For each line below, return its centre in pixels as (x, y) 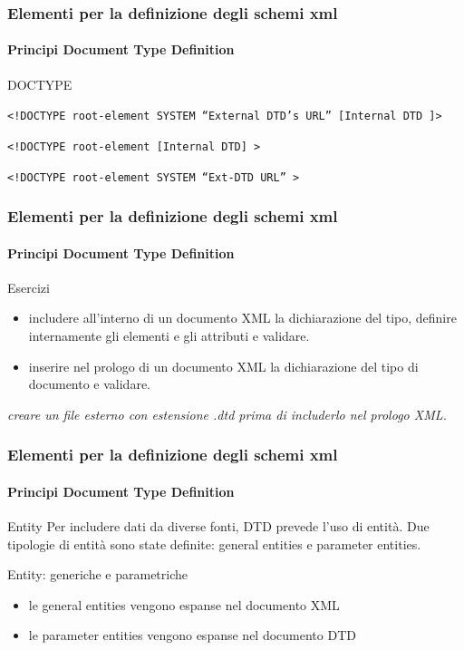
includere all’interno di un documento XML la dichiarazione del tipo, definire (242, 318)
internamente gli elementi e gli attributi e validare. (169, 336)
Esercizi (29, 287)
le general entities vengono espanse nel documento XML (184, 604)
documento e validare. (90, 384)
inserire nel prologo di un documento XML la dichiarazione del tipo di (223, 366)
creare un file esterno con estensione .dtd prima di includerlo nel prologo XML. (227, 414)
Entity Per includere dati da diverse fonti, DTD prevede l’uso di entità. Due (218, 526)
